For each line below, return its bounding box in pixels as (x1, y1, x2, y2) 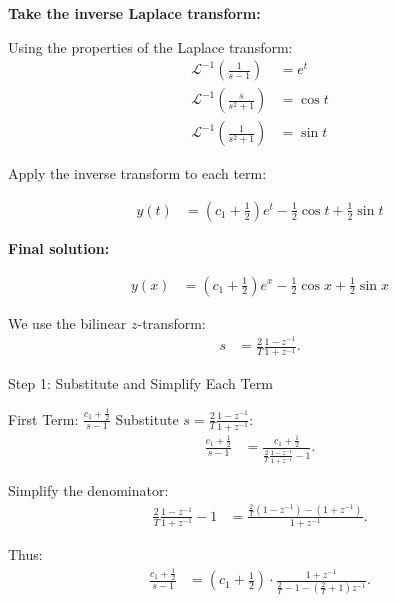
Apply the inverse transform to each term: (8, 163, 267, 184)
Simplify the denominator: (8, 480, 169, 501)
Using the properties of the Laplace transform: (8, 36, 293, 57)
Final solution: (8, 237, 110, 258)
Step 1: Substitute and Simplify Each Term (8, 373, 273, 394)
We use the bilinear (8, 312, 127, 333)
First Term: (8, 408, 79, 429)
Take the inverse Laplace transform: (8, 3, 261, 23)
